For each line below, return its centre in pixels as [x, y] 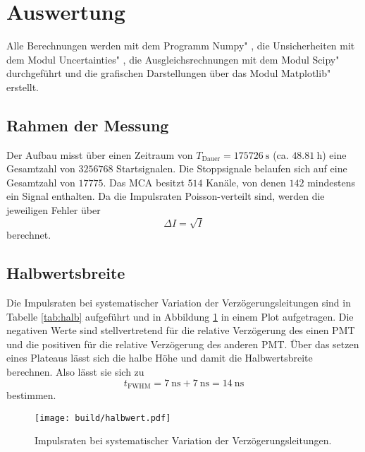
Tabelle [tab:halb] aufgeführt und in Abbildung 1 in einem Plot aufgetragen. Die [180, 316]
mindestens [331, 182]
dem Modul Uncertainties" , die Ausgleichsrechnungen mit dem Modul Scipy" [173, 59]
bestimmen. [31, 395]
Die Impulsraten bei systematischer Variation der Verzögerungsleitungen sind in [179, 303]
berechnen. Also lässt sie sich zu [75, 371]
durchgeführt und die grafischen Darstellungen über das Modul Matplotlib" [169, 73]
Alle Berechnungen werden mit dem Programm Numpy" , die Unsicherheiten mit [181, 46]
